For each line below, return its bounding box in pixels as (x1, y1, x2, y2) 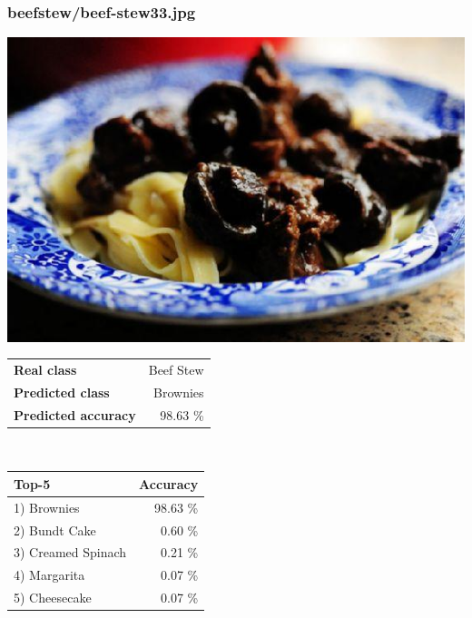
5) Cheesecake (14, 588, 92, 607)
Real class (14, 359, 77, 378)
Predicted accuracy (14, 405, 136, 424)
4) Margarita (14, 565, 85, 584)
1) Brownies (14, 497, 80, 516)
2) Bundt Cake (14, 520, 96, 539)
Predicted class (14, 382, 110, 401)
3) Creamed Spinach (14, 543, 127, 562)
